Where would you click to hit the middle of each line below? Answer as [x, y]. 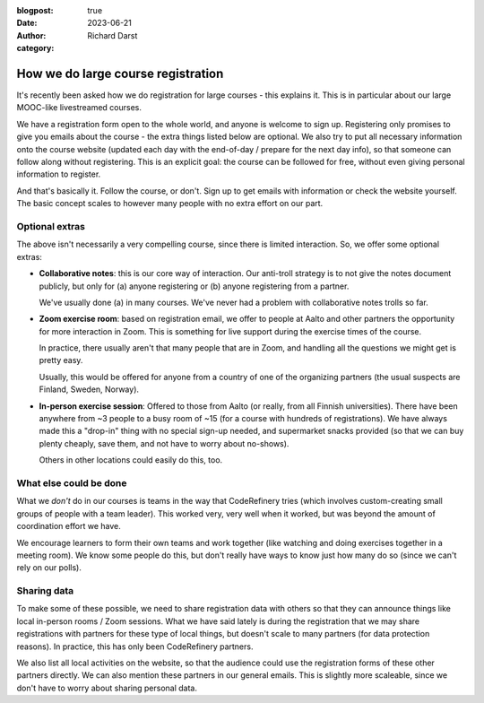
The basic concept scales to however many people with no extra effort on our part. [170, 204]
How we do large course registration [120, 73]
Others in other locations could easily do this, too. [131, 460]
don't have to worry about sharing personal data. [107, 688]
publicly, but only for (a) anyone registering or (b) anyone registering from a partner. [194, 286]
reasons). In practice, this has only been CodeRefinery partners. [135, 647]
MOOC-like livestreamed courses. [79, 108]
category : [35, 48]
